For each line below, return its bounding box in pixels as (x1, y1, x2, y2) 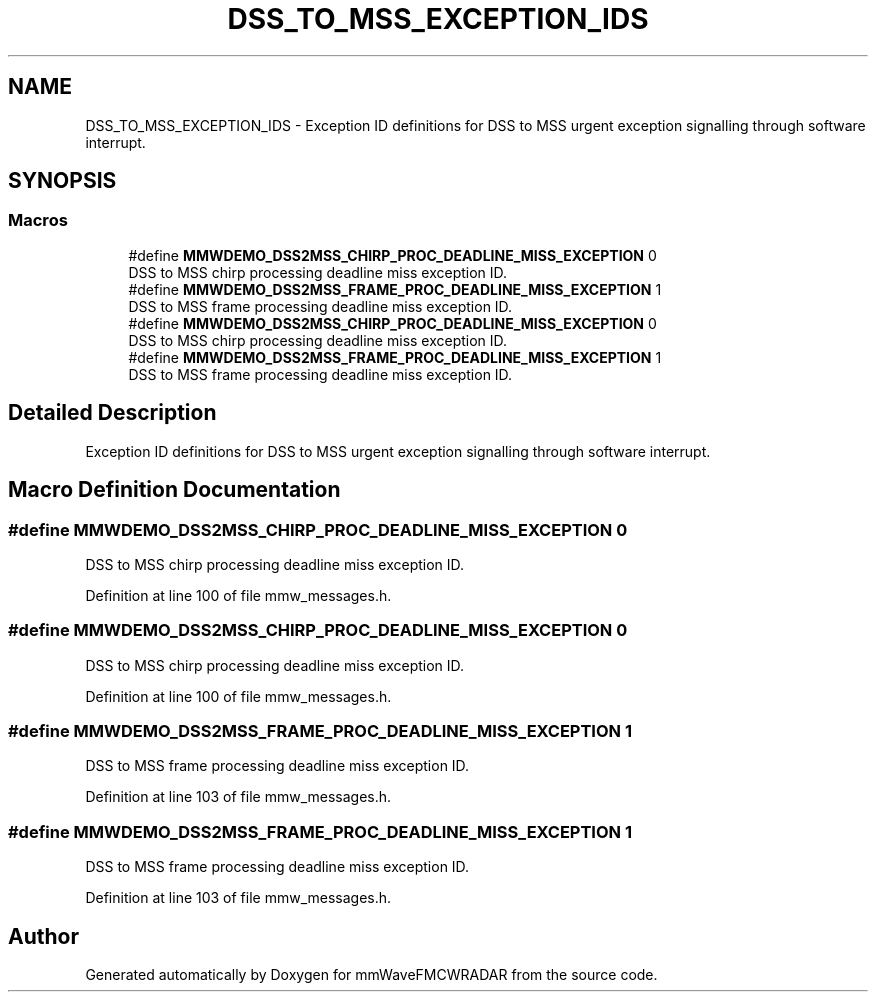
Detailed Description (8, 400, 217, 426)
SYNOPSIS (8, 168, 117, 194)
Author (8, 923, 79, 949)
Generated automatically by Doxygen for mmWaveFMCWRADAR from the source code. (85, 965, 658, 983)
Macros (8, 210, 68, 231)
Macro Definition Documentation (8, 477, 341, 503)
